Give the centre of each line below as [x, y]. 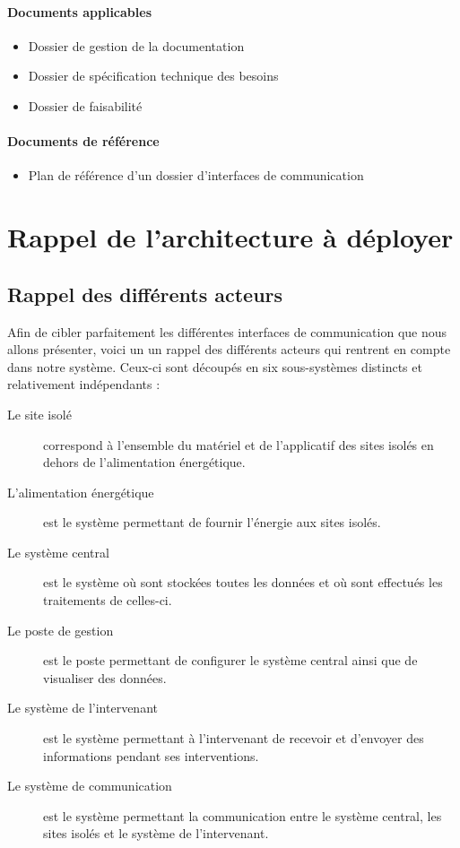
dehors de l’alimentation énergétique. [144, 462]
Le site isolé [39, 414]
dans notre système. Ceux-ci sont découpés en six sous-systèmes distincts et [215, 366]
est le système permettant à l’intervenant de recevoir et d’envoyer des [234, 738]
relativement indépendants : [84, 384]
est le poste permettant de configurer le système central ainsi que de [230, 660]
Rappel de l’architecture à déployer [230, 237]
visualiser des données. [105, 677]
